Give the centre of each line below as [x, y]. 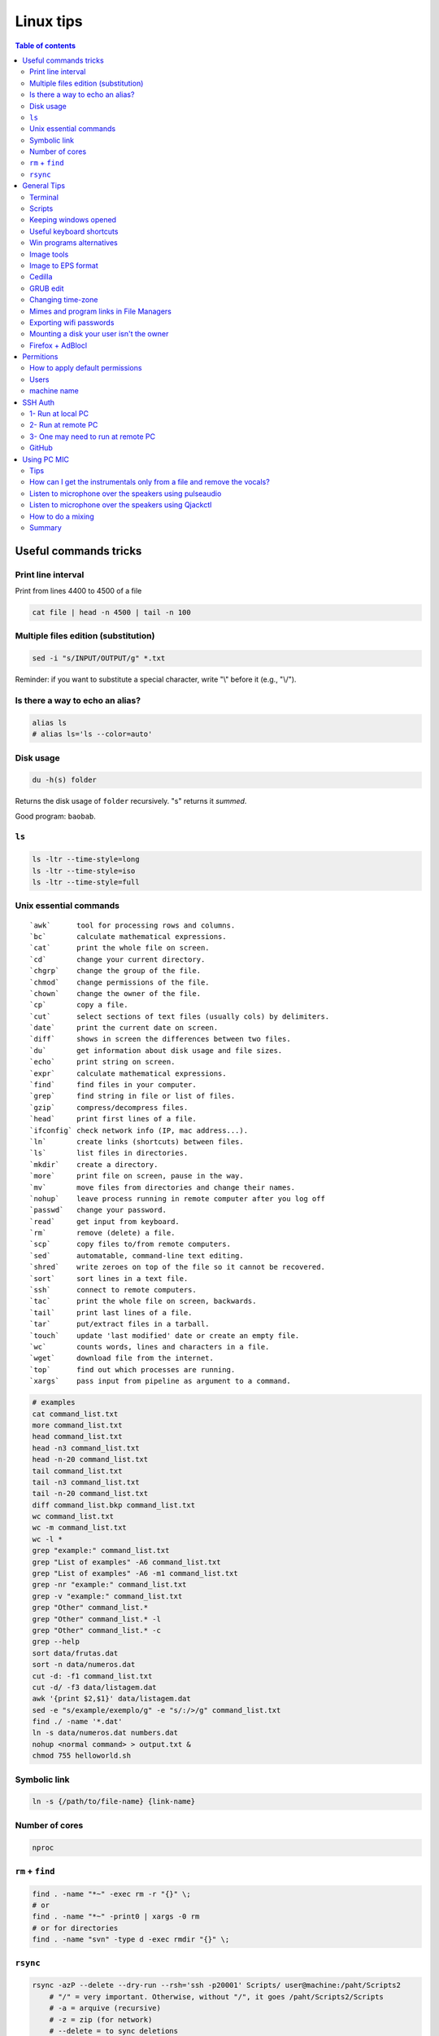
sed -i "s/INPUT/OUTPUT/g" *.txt [99, 658]
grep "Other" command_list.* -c [97, 1630]
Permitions [40, 357]
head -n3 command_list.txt [86, 1448]
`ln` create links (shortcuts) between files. [137, 1141]
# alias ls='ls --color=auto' [92, 734]
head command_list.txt [77, 1437]
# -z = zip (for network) [101, 2019]
